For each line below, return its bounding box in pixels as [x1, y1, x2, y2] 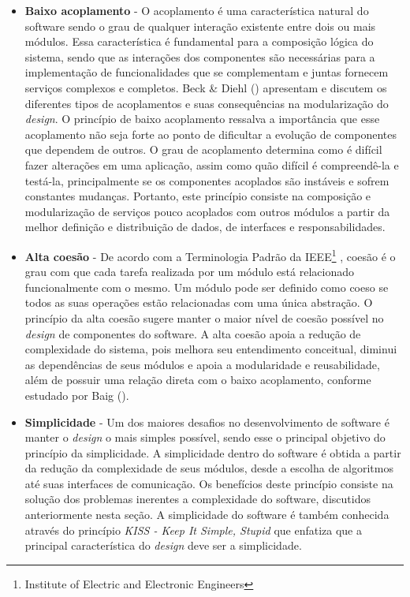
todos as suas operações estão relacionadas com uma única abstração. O [24, 294, 373, 311]
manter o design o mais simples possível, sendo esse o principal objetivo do [24, 429, 386, 446]
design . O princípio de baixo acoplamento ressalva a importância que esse [24, 110, 380, 127]
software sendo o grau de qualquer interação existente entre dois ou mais [24, 17, 376, 34]
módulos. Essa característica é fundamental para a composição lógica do [24, 33, 374, 50]
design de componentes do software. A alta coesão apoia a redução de [24, 325, 361, 341]
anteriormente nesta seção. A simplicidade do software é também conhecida [24, 506, 389, 523]
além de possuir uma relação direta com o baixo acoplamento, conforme [24, 371, 371, 388]
